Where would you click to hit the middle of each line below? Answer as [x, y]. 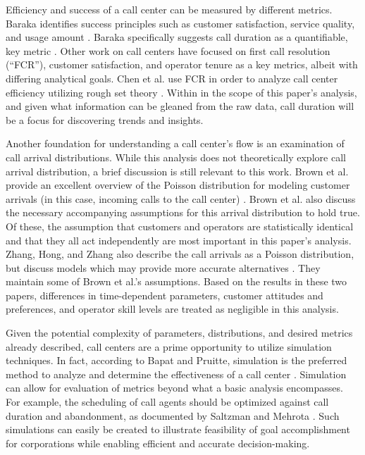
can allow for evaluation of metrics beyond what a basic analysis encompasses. [174, 388]
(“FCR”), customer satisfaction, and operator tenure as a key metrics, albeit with [182, 64]
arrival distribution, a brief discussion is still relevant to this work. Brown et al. [177, 171]
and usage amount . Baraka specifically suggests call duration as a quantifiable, [177, 37]
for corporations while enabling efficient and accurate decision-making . [158, 443]
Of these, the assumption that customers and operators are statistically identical [180, 226]
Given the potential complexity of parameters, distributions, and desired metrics [179, 333]
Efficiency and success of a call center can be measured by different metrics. [169, 9]
